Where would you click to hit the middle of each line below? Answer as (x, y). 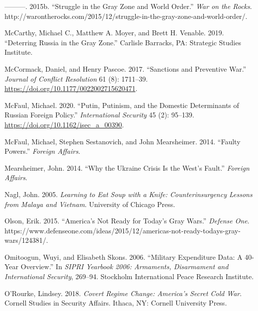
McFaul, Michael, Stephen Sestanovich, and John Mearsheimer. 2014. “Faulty (123, 141)
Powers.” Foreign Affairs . (43, 151)
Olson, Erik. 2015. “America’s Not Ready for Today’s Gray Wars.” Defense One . (127, 221)
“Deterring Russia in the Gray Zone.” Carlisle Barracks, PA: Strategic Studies (123, 42)
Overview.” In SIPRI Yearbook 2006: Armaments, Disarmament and (125, 266)
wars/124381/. (26, 240)
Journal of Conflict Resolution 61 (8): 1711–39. (76, 78)
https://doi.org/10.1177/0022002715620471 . (71, 88)
